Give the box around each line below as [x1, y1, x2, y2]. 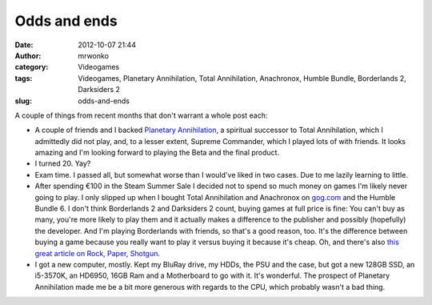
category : [14, 62, 49, 72]
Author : [14, 50, 42, 60]
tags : [14, 73, 33, 83]
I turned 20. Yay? [34, 159, 91, 168]
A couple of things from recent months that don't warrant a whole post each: [14, 110, 268, 120]
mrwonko [78, 50, 110, 60]
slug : [14, 96, 32, 106]
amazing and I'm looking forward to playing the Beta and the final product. [34, 148, 280, 158]
